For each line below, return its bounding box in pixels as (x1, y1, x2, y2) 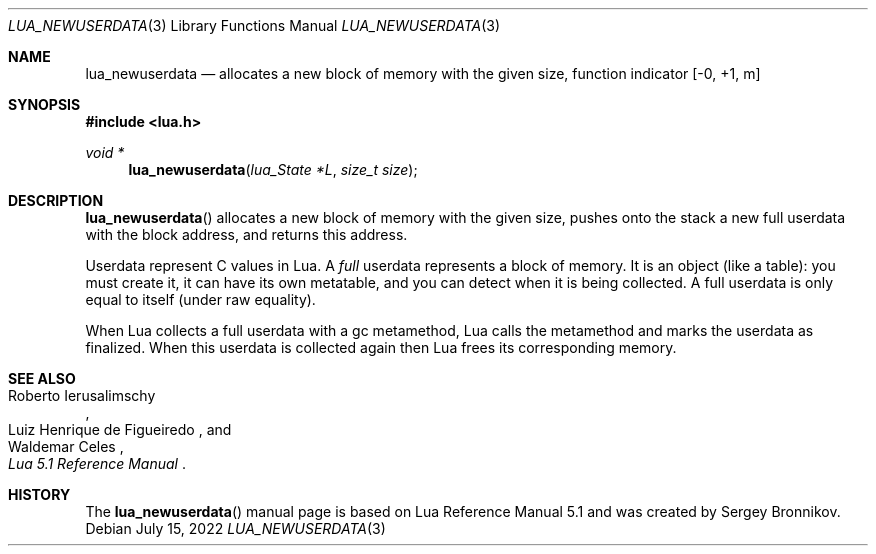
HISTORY (8, 486, 71, 503)
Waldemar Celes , (8, 438, 124, 455)
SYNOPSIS (8, 96, 81, 113)
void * (85, 144, 125, 161)
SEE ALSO (8, 370, 76, 387)
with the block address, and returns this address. (85, 226, 408, 243)
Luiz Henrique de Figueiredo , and (8, 421, 232, 438)
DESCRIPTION (8, 192, 104, 209)
